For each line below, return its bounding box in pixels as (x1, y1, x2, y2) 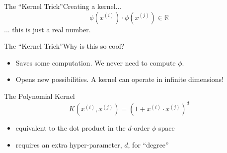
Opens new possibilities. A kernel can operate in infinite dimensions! (15, 74, 224, 84)
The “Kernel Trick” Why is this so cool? (4, 41, 125, 51)
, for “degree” (128, 139, 169, 150)
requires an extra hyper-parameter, (15, 139, 122, 150)
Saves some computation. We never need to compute (15, 57, 176, 68)
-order (131, 123, 150, 133)
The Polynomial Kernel (4, 90, 75, 101)
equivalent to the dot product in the (15, 123, 126, 133)
